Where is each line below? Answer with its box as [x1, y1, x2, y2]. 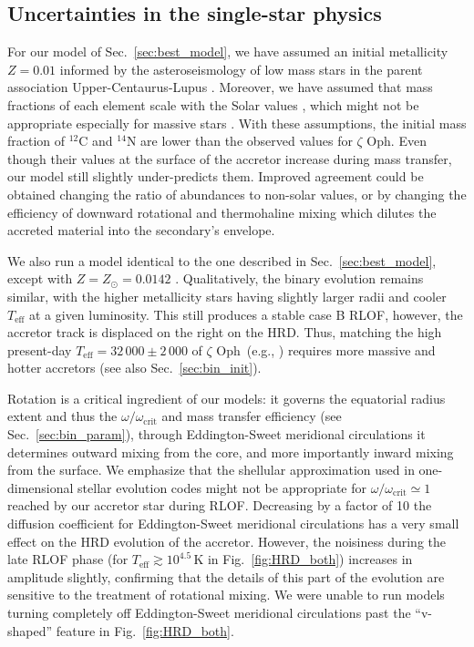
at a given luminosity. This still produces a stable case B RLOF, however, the [28, 304, 463, 323]
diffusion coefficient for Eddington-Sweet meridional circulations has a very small [7, 514, 459, 533]
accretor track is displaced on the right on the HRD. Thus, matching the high [7, 323, 442, 342]
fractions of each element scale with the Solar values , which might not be [7, 95, 419, 114]
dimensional [7, 478, 74, 497]
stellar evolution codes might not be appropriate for [77, 478, 366, 497]
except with [7, 269, 73, 288]
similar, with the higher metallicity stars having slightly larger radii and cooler [7, 286, 447, 305]
